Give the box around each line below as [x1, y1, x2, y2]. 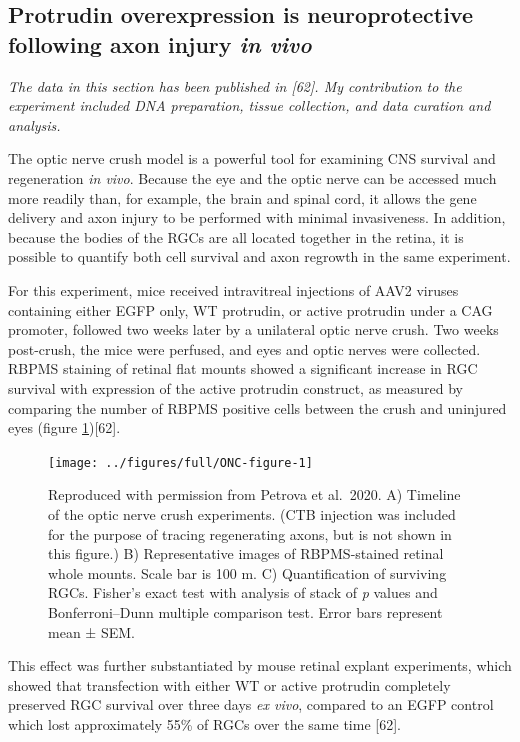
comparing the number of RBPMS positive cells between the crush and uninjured [8, 397, 507, 418]
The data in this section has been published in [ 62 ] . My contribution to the [8, 75, 462, 96]
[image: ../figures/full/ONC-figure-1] [48, 455, 313, 470]
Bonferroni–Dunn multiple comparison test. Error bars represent [48, 601, 443, 622]
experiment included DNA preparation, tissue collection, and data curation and [8, 95, 491, 116]
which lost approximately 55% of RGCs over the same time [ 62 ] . [8, 713, 401, 734]
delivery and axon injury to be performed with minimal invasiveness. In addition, [8, 207, 506, 228]
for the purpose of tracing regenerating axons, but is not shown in [48, 523, 452, 544]
